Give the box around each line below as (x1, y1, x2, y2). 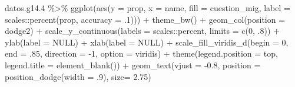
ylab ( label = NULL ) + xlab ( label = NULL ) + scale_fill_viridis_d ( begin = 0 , (5, 36, 289, 48)
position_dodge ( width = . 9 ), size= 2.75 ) (5, 70, 151, 82)
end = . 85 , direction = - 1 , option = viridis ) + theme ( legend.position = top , (5, 47, 278, 60)
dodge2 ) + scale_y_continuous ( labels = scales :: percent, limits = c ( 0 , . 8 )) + (5, 25, 280, 37)
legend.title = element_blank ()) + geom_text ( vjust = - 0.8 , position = (5, 58, 261, 71)
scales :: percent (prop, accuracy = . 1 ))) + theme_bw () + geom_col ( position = (5, 13, 286, 25)
